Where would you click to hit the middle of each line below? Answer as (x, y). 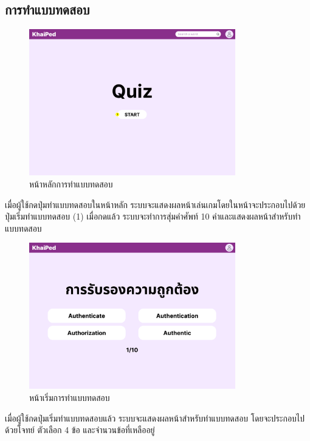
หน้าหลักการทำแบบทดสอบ (71, 183)
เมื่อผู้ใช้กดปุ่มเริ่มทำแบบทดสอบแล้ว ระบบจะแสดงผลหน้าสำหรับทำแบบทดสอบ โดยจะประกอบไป (155, 418)
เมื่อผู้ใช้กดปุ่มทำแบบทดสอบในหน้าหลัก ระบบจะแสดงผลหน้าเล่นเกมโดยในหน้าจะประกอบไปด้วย (155, 204)
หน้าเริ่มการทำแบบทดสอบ (70, 398)
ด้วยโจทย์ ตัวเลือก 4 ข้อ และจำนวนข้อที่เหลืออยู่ (80, 430)
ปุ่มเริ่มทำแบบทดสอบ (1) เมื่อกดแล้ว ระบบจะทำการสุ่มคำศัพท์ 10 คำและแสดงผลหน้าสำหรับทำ (153, 216)
